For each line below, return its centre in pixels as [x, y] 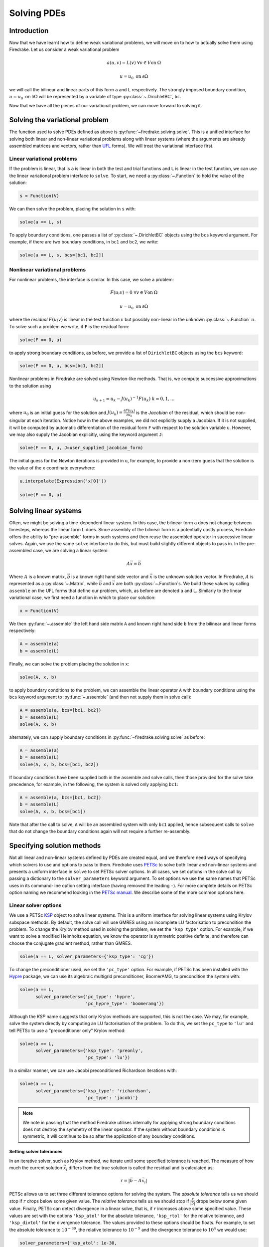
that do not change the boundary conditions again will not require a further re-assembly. [100, 831]
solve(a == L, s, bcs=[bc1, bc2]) [62, 255]
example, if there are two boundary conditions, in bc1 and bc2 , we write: [84, 242]
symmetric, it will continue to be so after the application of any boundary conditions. [109, 1136]
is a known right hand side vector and [110, 577]
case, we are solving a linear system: [71, 551]
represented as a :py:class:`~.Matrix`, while [54, 584]
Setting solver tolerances [36, 1152]
